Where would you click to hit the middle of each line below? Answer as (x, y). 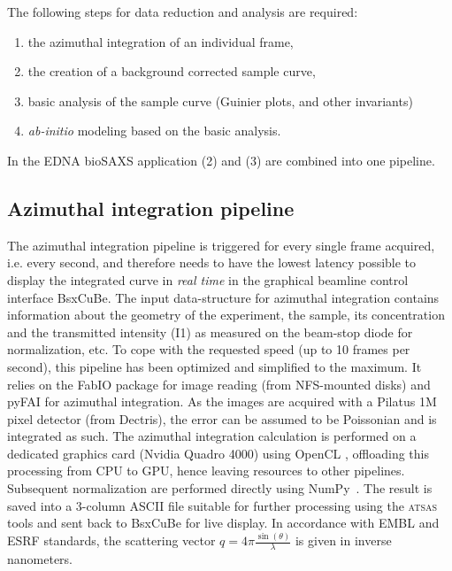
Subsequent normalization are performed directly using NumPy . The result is (220, 488)
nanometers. (40, 559)
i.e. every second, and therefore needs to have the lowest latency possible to (212, 262)
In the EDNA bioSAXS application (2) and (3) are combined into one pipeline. (221, 160)
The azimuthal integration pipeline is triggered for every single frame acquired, (221, 245)
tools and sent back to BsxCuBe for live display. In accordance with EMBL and (223, 523)
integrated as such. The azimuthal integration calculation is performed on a (212, 436)
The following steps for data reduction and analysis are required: (183, 12)
